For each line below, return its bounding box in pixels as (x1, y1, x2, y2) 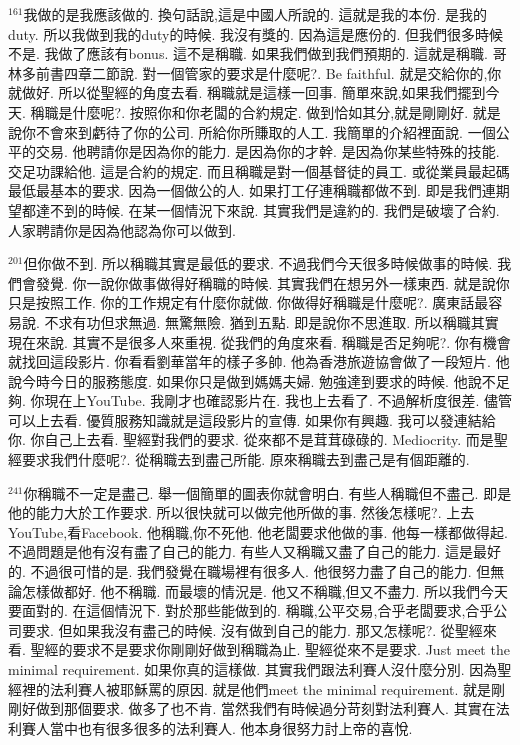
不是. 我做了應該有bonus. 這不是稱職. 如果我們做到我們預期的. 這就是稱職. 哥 (8, 43, 507, 64)
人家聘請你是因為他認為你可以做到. (8, 219, 236, 240)
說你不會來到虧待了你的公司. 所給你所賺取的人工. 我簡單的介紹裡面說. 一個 (8, 121, 496, 142)
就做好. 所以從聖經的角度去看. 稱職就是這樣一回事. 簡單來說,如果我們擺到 (8, 82, 486, 103)
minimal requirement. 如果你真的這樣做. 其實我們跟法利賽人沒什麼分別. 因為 (8, 659, 498, 679)
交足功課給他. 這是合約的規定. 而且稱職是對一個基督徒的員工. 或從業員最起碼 (8, 160, 510, 181)
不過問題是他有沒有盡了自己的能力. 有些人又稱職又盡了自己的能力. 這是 (8, 541, 474, 562)
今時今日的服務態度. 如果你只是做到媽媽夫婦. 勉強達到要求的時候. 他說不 (21, 370, 496, 391)
